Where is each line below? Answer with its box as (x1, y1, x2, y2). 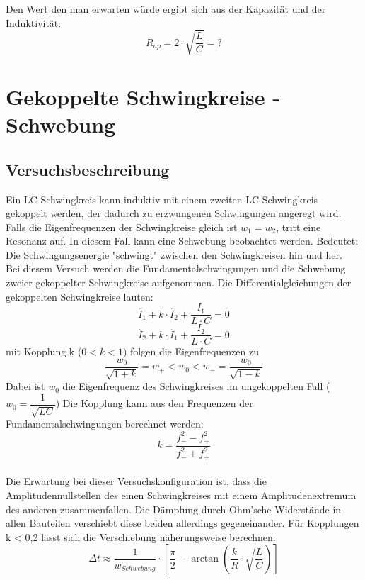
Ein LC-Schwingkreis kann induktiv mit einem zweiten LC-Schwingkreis (6, 191, 318, 206)
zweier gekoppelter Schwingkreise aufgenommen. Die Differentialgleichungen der (6, 275, 352, 290)
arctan (191, 554, 219, 564)
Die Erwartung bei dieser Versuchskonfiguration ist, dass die (6, 474, 267, 489)
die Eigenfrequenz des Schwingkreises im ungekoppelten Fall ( (62, 379, 330, 394)
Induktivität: (6, 15, 62, 30)
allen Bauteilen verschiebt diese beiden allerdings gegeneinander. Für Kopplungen (6, 515, 359, 530)
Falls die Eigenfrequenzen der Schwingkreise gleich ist (6, 219, 238, 234)
